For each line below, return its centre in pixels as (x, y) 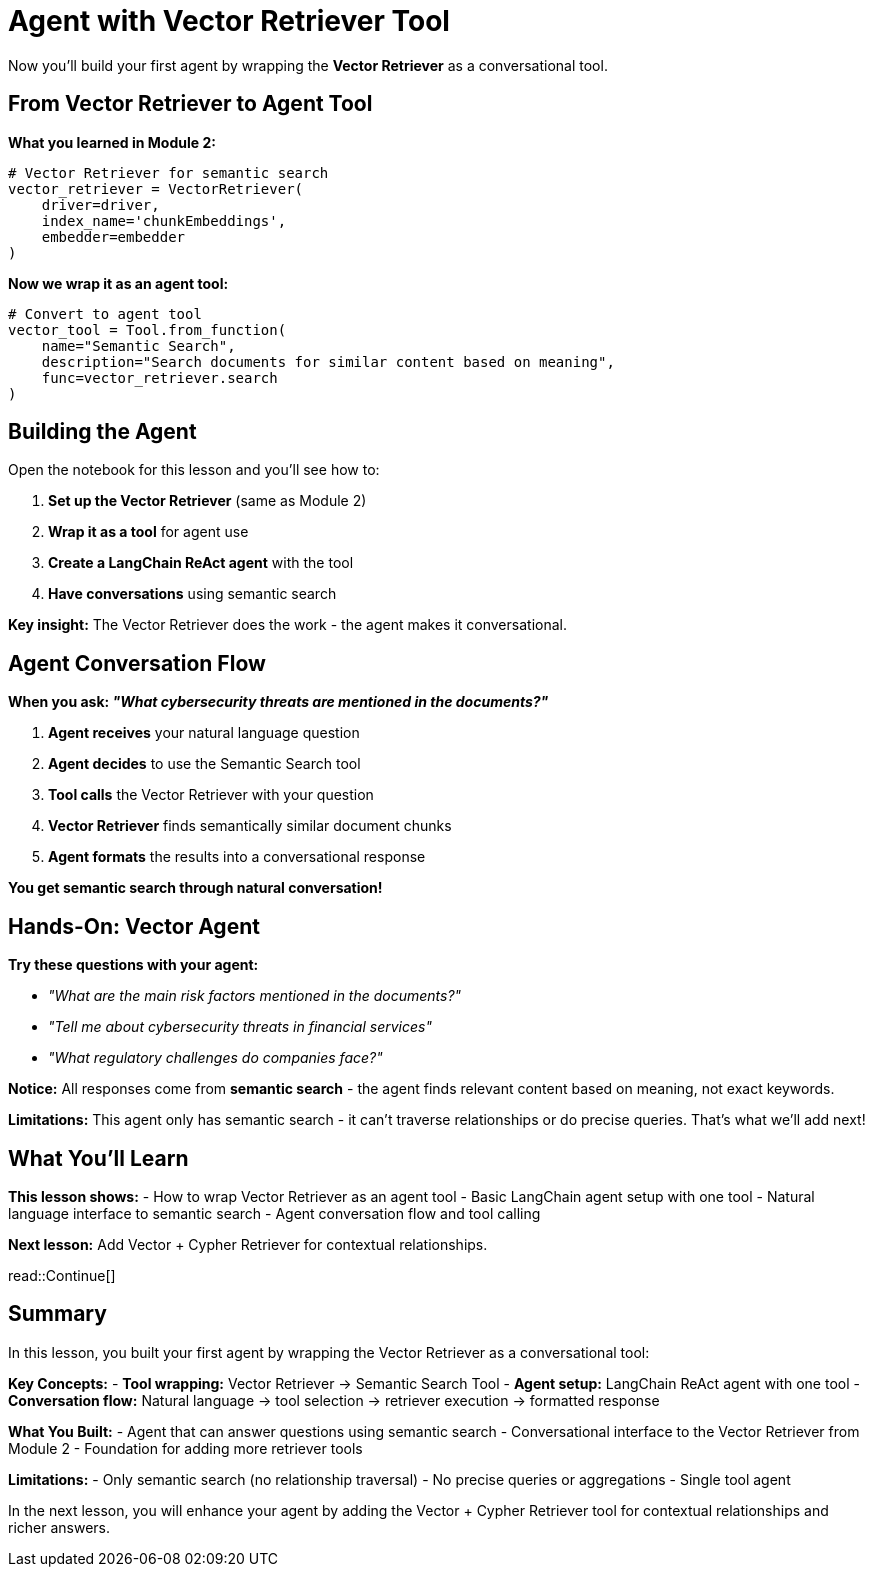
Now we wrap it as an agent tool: (118, 283)
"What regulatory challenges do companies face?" (215, 1058)
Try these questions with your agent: (133, 965)
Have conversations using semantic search (192, 594)
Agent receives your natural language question (204, 733)
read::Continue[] (62, 1275)
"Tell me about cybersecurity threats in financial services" (240, 1027)
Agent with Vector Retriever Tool (229, 21)
